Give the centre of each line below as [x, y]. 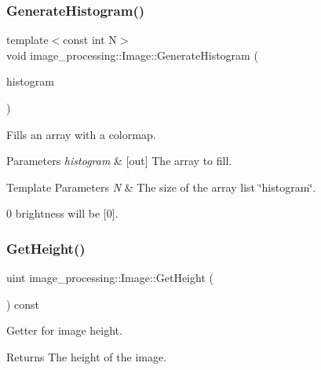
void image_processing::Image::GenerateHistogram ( [132, 55]
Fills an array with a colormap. [81, 134]
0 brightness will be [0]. [62, 213]
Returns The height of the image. [87, 356]
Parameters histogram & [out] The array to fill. [119, 161]
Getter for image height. [64, 330]
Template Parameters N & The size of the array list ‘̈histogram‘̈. [161, 187]
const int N [90, 40]
